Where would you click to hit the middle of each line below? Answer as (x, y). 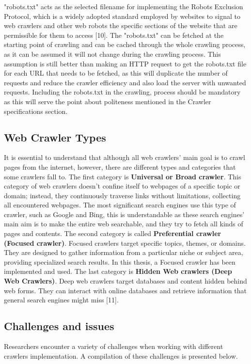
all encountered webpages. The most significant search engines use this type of (120, 205)
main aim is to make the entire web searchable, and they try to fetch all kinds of (124, 224)
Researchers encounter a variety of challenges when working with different (114, 346)
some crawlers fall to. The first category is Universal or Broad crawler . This (123, 176)
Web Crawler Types (55, 137)
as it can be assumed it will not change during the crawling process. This (112, 54)
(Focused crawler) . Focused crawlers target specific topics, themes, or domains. (125, 243)
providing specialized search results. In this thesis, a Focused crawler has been (120, 261)
